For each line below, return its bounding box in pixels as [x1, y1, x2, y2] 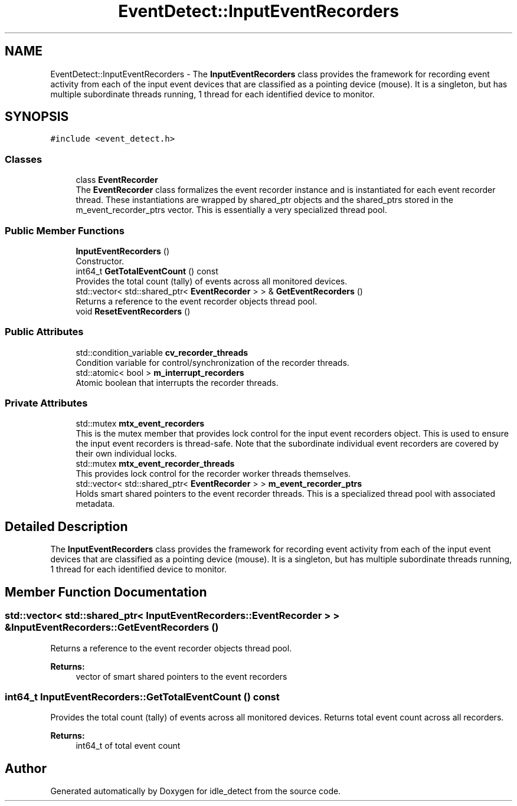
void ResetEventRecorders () [76, 306, 191, 316]
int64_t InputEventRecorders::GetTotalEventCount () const [5, 690, 280, 703]
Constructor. [76, 255, 125, 266]
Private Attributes [5, 397, 88, 409]
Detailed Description [5, 519, 128, 534]
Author [5, 761, 47, 776]
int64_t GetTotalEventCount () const [76, 266, 218, 276]
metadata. [76, 499, 115, 509]
